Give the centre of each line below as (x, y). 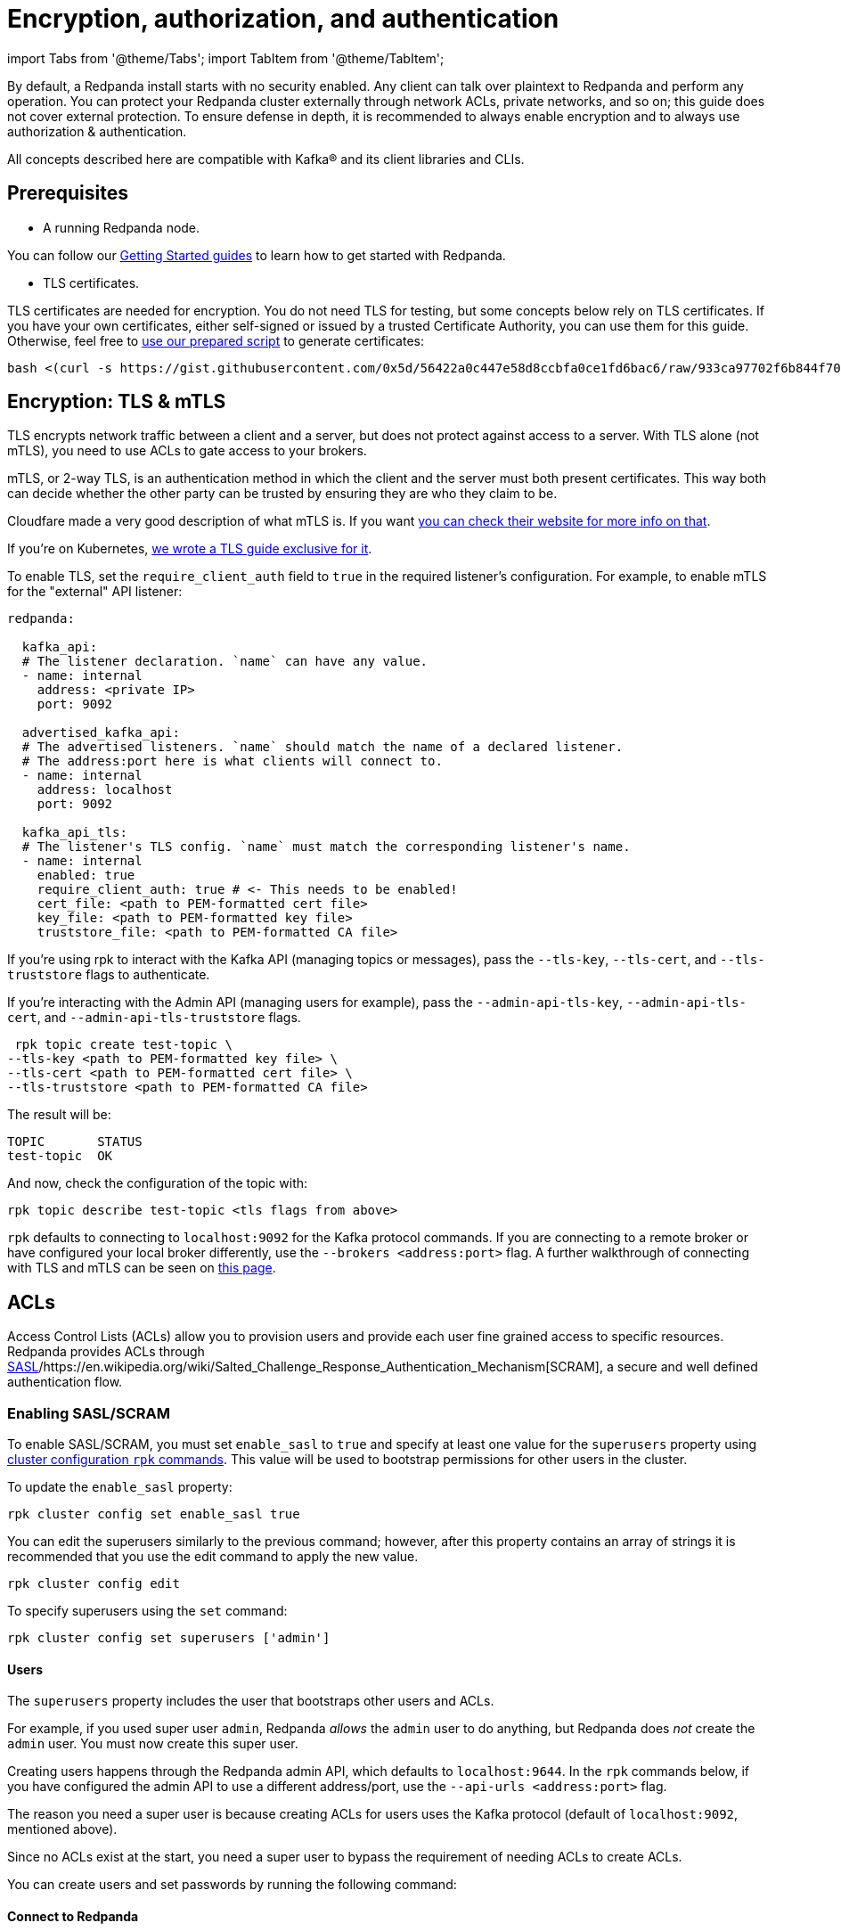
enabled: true (86, 875)
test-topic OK (60, 1156)
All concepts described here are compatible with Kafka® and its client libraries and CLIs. (266, 159)
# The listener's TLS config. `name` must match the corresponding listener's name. (326, 847)
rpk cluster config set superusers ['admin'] (169, 1638)
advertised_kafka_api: (101, 733)
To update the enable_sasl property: (120, 1487)
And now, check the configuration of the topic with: (158, 1183)
